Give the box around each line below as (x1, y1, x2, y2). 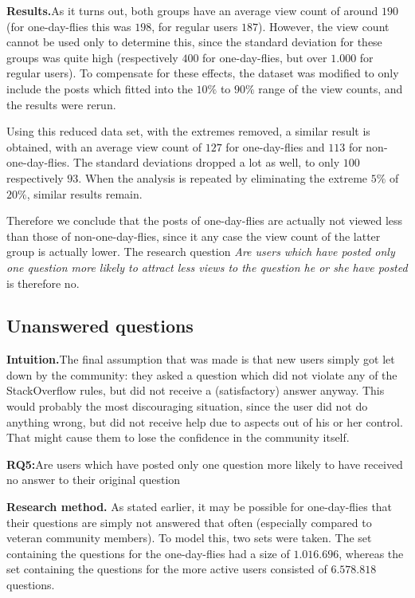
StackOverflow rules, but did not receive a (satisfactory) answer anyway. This (6, 382, 385, 399)
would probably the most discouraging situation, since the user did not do (6, 398, 368, 415)
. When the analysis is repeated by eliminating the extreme (78, 169, 368, 186)
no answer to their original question (6, 471, 181, 488)
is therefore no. (6, 274, 80, 291)
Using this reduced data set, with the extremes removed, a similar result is (6, 123, 370, 140)
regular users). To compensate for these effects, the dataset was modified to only (6, 65, 399, 81)
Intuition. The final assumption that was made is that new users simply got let (6, 351, 395, 368)
